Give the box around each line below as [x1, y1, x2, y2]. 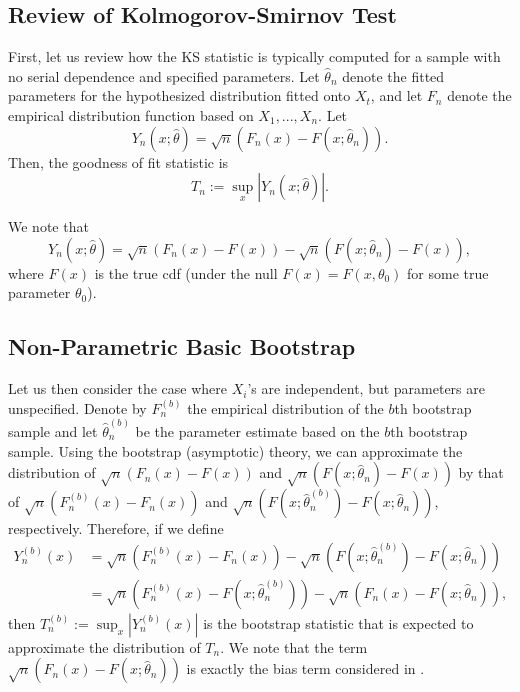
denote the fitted [342, 65, 445, 86]
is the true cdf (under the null [94, 262, 278, 283]
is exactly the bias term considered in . [186, 658, 425, 679]
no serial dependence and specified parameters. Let [8, 65, 320, 86]
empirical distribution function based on [8, 104, 254, 125]
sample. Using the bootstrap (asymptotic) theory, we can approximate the [8, 440, 463, 461]
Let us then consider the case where [8, 378, 228, 399]
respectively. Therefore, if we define [8, 518, 224, 539]
